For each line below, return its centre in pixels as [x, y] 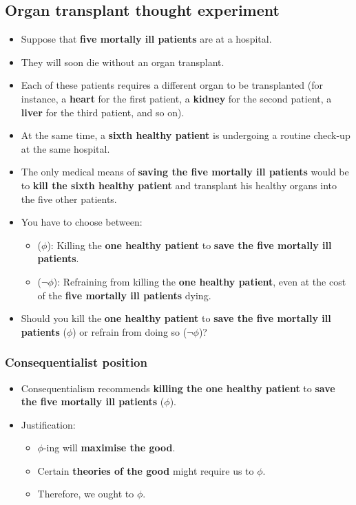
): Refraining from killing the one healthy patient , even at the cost [200, 281]
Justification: [48, 424]
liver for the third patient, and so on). [103, 112]
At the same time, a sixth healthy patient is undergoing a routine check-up [186, 135]
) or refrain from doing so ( [130, 331]
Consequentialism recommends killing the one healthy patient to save [178, 388]
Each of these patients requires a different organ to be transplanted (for [172, 85]
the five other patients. [69, 198]
